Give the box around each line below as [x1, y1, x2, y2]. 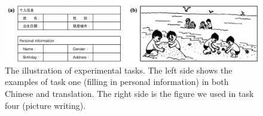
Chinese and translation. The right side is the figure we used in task [5, 87, 254, 100]
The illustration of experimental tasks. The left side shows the [5, 63, 233, 76]
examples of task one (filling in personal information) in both [5, 75, 229, 88]
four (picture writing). [5, 99, 86, 111]
